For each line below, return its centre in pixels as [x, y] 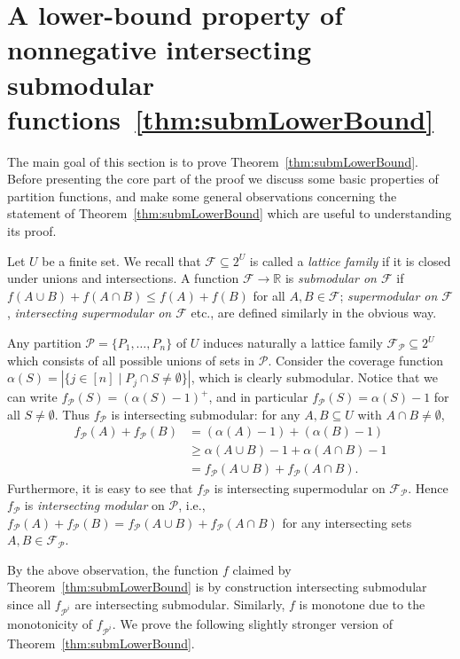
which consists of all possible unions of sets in [131, 360]
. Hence [428, 487]
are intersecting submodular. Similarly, [180, 604]
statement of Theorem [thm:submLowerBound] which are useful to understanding [230, 213]
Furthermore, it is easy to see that [100, 487]
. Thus [72, 414]
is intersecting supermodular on [300, 487]
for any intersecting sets [347, 522]
